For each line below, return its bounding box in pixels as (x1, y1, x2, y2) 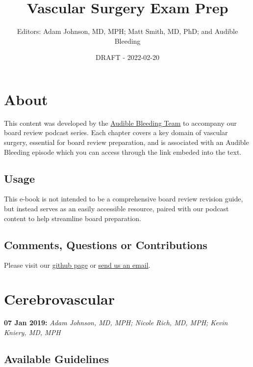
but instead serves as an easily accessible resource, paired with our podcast (4, 203, 229, 214)
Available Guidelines (4, 351, 109, 366)
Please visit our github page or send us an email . (4, 260, 151, 270)
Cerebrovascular (4, 289, 115, 309)
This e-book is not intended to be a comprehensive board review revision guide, (4, 194, 243, 204)
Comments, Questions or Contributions (4, 237, 207, 252)
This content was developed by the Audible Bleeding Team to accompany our (4, 117, 237, 128)
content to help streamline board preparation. (4, 213, 141, 223)
